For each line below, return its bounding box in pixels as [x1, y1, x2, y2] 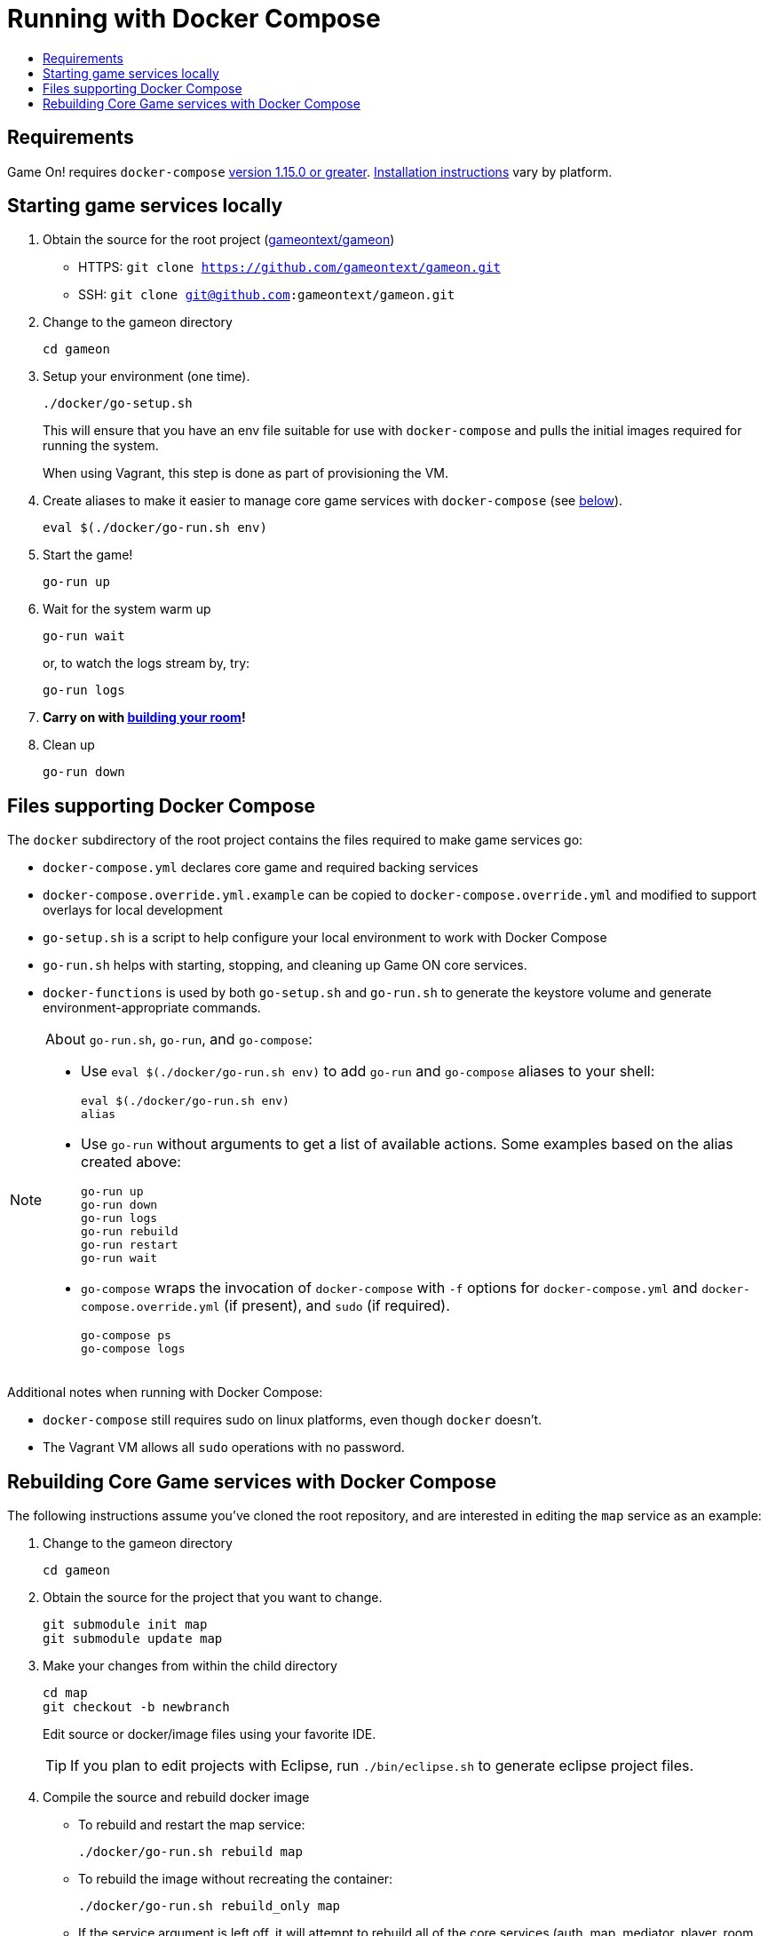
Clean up [43, 737, 95, 753]
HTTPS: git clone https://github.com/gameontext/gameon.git [78, 259, 501, 275]
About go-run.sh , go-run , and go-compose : [45, 1030, 313, 1049]
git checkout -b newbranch [43, 1700, 230, 1715]
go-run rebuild [81, 1225, 178, 1239]
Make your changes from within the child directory [43, 1658, 337, 1674]
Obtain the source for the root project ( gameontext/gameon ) [43, 232, 395, 248]
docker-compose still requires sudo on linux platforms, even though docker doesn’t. [43, 1412, 542, 1428]
